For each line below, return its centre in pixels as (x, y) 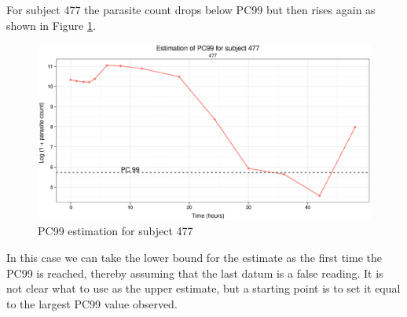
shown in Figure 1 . (51, 25)
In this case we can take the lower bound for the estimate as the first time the (194, 257)
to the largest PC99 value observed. (92, 303)
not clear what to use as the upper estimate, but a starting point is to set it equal (203, 288)
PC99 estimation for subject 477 (115, 231)
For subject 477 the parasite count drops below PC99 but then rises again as (191, 9)
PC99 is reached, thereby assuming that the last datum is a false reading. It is (195, 273)
